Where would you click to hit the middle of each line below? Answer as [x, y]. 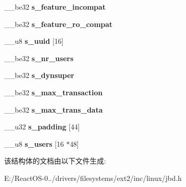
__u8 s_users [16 [34, 143]
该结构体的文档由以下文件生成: [55, 161]
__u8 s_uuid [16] [34, 41]
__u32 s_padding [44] [42, 127]
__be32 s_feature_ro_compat [58, 24]
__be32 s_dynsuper [39, 75]
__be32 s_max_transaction [54, 92]
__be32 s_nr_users [39, 58]
